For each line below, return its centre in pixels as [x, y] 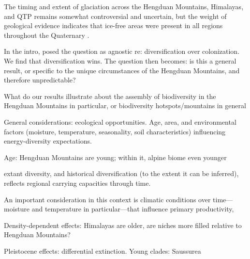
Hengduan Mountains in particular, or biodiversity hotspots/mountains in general [125, 105]
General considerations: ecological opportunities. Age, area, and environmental [120, 121]
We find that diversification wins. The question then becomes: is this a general [120, 60]
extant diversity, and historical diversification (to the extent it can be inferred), [121, 173]
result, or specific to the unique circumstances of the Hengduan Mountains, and [122, 70]
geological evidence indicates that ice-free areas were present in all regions [113, 25]
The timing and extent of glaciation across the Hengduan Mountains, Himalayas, [124, 6]
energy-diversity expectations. [48, 141]
